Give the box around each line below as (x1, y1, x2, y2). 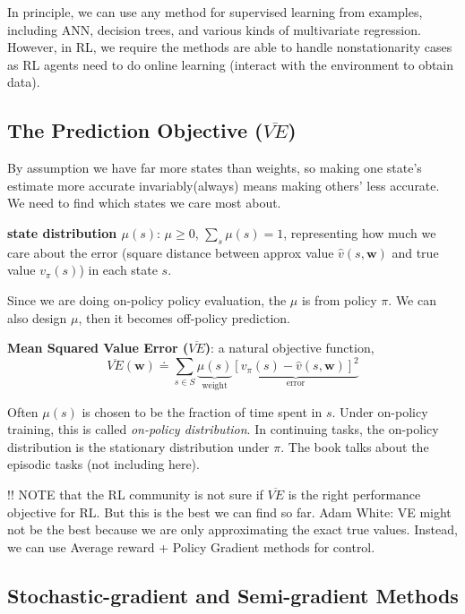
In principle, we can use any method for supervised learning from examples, (7, 3, 423, 21)
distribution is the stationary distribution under (7, 437, 270, 456)
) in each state (79, 260, 158, 279)
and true (392, 243, 439, 261)
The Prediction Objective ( (7, 116, 263, 144)
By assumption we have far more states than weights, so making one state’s (7, 158, 422, 177)
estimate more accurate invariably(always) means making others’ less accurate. (7, 175, 440, 194)
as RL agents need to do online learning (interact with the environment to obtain (7, 55, 454, 73)
